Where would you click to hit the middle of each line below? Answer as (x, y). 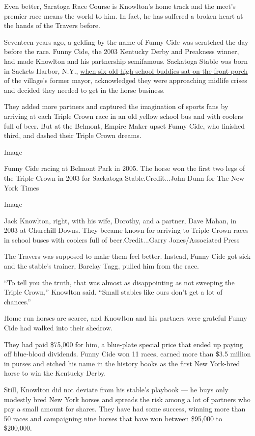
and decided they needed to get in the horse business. (85, 90)
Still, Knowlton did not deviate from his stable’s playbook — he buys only (116, 389)
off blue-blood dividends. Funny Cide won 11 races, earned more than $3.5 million (127, 354)
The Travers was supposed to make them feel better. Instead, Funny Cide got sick (127, 256)
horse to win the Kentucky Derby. (55, 373)
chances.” (17, 301)
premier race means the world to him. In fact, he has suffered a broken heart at (124, 15)
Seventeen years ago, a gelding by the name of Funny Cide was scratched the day (126, 41)
